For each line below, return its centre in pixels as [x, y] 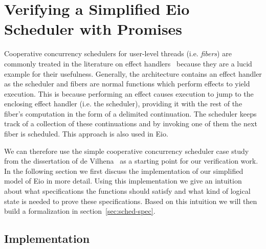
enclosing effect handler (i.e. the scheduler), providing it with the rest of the [123, 104]
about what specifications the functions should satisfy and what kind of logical [127, 191]
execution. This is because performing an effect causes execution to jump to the [129, 93]
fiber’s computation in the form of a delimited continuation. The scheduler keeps [130, 113]
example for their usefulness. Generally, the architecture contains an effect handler [133, 73]
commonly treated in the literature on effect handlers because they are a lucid [128, 63]
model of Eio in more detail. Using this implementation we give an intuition [123, 181]
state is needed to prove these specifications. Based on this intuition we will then [131, 201]
